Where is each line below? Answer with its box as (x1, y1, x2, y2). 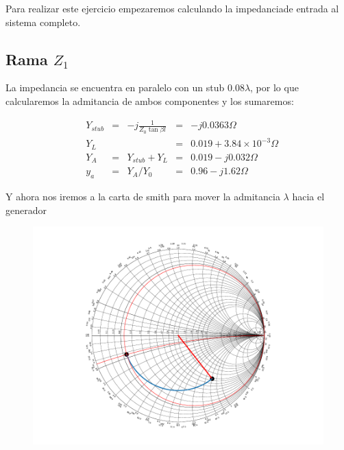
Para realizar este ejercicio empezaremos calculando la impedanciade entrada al (5, 1, 339, 15)
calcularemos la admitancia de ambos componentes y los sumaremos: (5, 93, 294, 108)
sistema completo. (5, 14, 81, 29)
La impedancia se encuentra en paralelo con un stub (5, 80, 225, 95)
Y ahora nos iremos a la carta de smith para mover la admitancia (5, 189, 280, 204)
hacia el (292, 189, 325, 204)
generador (5, 202, 47, 217)
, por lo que (250, 80, 299, 95)
